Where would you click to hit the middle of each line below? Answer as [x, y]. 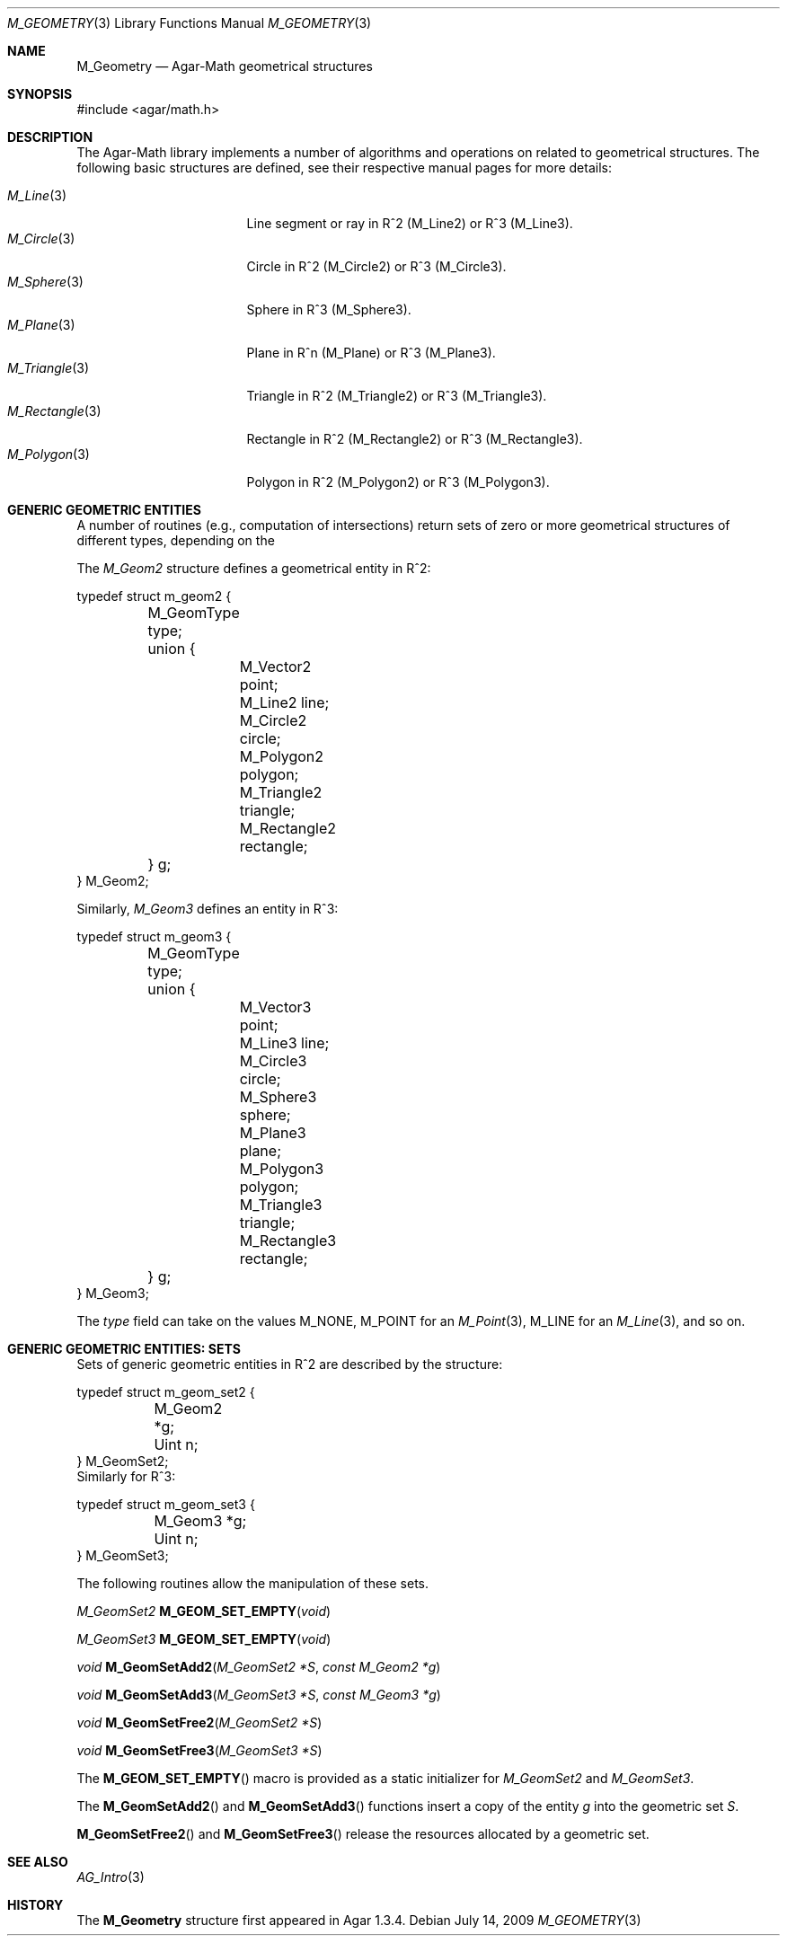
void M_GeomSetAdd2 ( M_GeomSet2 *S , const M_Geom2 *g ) [259, 1667]
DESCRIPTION [50, 137]
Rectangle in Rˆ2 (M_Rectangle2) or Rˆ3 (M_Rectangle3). [415, 439]
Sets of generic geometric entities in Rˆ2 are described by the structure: [290, 1364]
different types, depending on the [176, 540]
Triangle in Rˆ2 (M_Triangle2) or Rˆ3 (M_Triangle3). [397, 396]
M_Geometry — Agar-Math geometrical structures [225, 66]
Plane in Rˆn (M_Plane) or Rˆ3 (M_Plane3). [371, 353]
